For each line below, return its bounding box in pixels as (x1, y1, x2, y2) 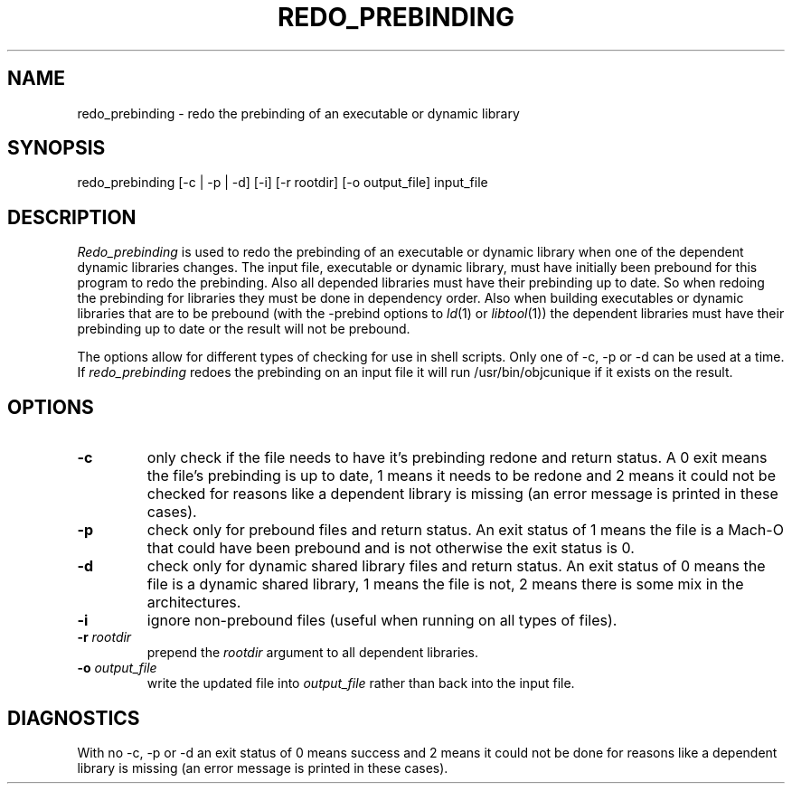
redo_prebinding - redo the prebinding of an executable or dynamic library (77, 105, 520, 121)
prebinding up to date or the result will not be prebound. (77, 321, 410, 337)
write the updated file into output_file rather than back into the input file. (146, 675, 575, 692)
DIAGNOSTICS (7, 706, 140, 730)
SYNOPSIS (7, 137, 106, 160)
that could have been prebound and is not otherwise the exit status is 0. (146, 539, 635, 558)
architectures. (146, 593, 241, 612)
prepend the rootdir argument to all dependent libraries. (146, 645, 479, 661)
